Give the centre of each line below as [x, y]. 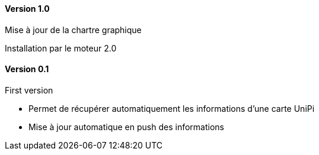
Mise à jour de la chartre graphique [73, 30]
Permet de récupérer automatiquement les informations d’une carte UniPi [172, 108]
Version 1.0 [27, 9]
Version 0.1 [27, 69]
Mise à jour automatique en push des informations [126, 127]
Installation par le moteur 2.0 [61, 48]
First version [29, 90]
